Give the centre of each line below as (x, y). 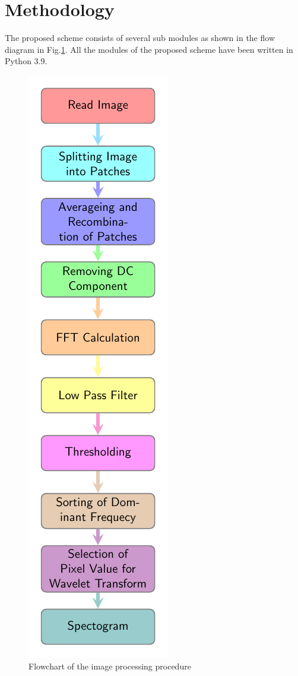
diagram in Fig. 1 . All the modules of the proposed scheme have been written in (149, 49)
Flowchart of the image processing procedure (110, 666)
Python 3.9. (26, 61)
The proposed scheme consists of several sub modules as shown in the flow (140, 38)
